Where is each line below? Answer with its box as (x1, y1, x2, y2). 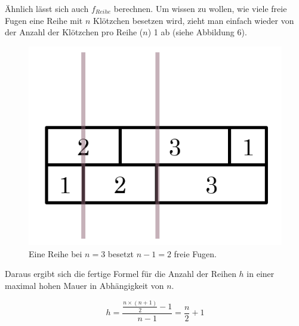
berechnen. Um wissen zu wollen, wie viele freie (113, 2, 287, 14)
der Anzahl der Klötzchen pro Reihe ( (5, 26, 143, 38)
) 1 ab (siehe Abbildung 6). (147, 26, 247, 38)
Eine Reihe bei (29, 247, 82, 260)
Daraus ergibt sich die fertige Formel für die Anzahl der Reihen (5, 267, 236, 280)
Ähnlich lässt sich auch (5, 2, 89, 14)
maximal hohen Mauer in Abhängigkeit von (5, 279, 164, 291)
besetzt (107, 247, 134, 260)
